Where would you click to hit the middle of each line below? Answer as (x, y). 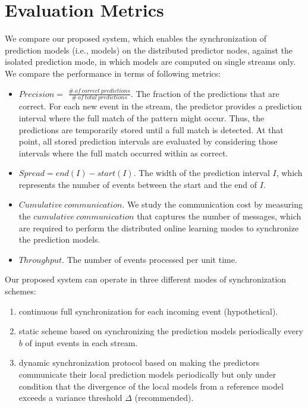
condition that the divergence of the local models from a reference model (151, 386)
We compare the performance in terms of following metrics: (113, 73)
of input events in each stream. (81, 342)
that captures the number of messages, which (219, 216)
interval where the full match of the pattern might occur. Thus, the (142, 117)
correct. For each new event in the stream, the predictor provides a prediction (160, 106)
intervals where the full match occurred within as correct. (123, 153)
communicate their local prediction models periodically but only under (147, 374)
